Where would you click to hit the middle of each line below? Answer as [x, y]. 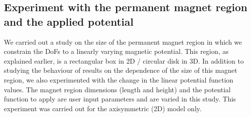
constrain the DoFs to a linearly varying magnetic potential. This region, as [116, 51]
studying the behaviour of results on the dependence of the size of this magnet [121, 70]
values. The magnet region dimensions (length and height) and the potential [117, 89]
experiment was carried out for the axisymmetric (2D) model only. [103, 108]
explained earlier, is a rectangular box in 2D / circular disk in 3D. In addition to [124, 60]
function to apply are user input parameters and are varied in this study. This [120, 99]
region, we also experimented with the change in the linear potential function [119, 79]
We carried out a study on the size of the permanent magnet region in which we [123, 42]
